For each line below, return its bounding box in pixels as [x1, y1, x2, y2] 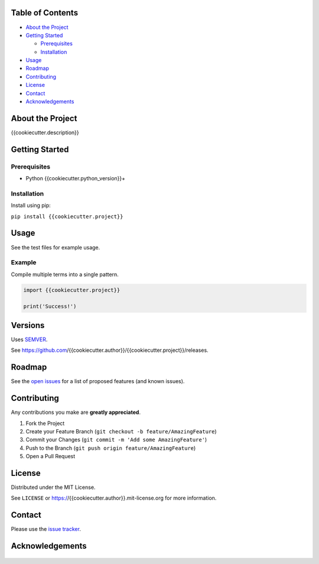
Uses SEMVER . [11, 336, 48, 343]
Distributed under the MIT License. [11, 484, 96, 491]
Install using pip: [11, 202, 51, 209]
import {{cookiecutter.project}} [23, 287, 121, 293]
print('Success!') [23, 303, 77, 310]
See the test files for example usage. [11, 244, 100, 251]
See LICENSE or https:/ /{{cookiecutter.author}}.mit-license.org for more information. [11, 494, 217, 502]
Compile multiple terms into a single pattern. [11, 271, 119, 278]
